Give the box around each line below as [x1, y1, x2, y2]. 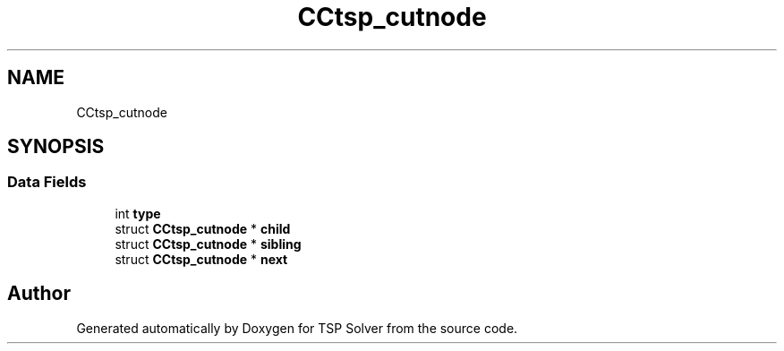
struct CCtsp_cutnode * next [115, 251, 288, 267]
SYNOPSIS [7, 135, 105, 158]
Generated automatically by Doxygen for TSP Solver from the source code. [76, 320, 518, 336]
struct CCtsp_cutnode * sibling [115, 235, 302, 252]
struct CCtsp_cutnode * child [115, 220, 291, 236]
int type [115, 205, 161, 221]
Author [7, 282, 71, 305]
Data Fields [7, 173, 87, 192]
